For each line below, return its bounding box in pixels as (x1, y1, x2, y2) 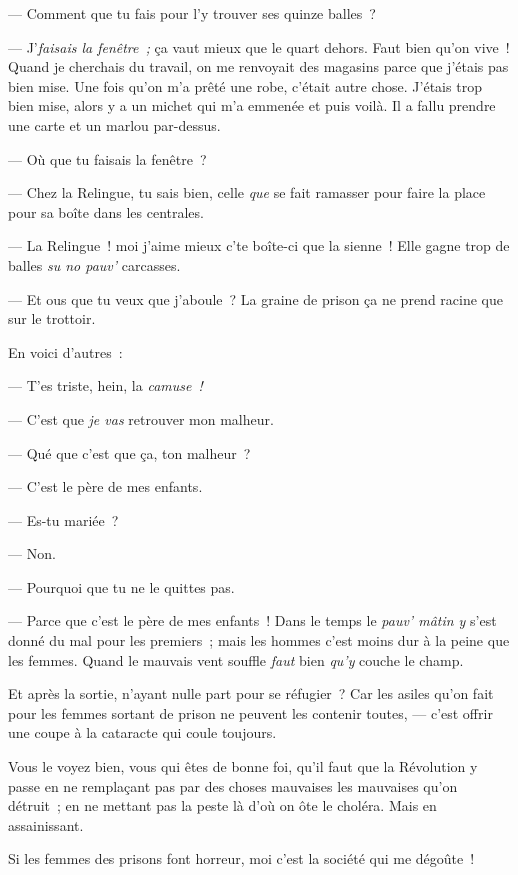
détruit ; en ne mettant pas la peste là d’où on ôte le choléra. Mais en (8, 795, 437, 816)
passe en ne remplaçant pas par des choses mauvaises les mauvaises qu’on (8, 775, 458, 796)
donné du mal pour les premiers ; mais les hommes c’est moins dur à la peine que (8, 630, 510, 651)
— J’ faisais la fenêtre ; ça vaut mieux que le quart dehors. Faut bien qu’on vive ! (8, 36, 510, 57)
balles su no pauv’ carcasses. (8, 254, 181, 275)
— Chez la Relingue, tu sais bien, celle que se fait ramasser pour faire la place (8, 182, 486, 203)
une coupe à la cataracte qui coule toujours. (8, 722, 277, 743)
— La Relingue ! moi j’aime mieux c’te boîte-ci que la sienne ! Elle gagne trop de (8, 235, 510, 256)
